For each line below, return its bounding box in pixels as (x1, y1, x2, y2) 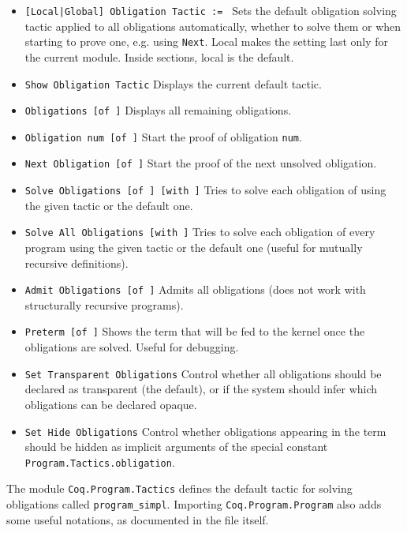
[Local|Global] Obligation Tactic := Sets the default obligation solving (24, 2, 397, 18)
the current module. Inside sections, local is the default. (24, 48, 294, 65)
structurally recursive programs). (24, 296, 184, 313)
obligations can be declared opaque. (24, 396, 197, 412)
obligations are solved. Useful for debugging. (24, 339, 239, 355)
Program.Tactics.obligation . (24, 453, 175, 470)
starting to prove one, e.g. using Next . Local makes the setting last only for (24, 33, 389, 50)
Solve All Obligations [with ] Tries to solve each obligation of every (24, 223, 375, 240)
